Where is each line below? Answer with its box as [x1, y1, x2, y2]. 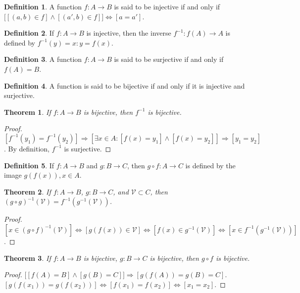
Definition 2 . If [4, 28, 54, 38]
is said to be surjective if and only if [114, 54, 224, 64]
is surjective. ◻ [64, 143, 111, 153]
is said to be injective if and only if [114, 1, 220, 11]
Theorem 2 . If [4, 186, 51, 196]
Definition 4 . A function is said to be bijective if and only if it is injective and [4, 80, 245, 91]
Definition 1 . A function [4, 1, 82, 11]
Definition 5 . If [4, 160, 54, 170]
